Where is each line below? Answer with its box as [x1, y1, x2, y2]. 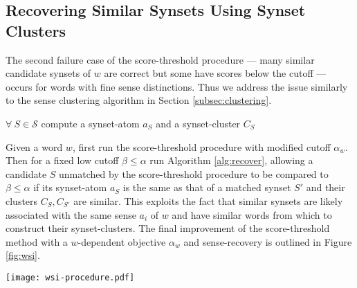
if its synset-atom [33, 180, 107, 195]
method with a [6, 234, 68, 249]
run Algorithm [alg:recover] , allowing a [149, 153, 313, 168]
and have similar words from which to [172, 207, 332, 222]
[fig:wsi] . [6, 248, 40, 262]
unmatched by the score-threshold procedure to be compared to [59, 166, 329, 181]
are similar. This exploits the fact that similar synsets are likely [73, 193, 343, 208]
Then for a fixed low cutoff [6, 153, 119, 168]
